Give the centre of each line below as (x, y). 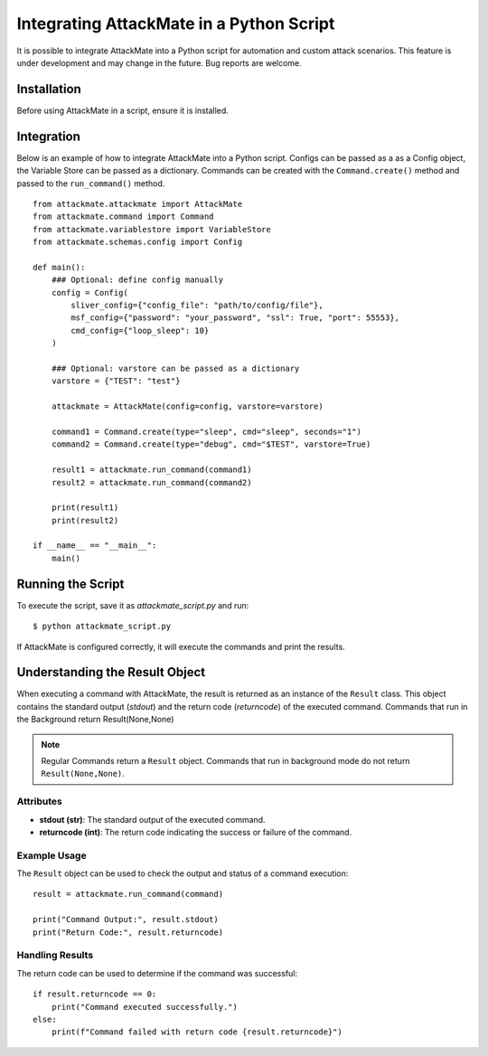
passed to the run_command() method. (91, 183)
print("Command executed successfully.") (145, 1007)
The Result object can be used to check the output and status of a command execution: (183, 873)
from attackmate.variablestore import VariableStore (152, 229)
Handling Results (55, 956)
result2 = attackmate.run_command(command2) (151, 482)
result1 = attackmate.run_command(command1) (151, 470)
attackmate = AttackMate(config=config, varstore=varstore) (188, 406)
